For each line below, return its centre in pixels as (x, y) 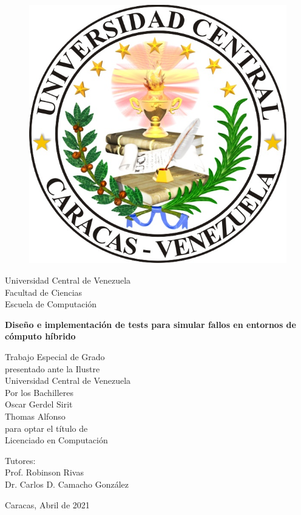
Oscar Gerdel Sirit (39, 404)
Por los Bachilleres (39, 392)
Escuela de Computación (51, 304)
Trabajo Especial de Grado (55, 356)
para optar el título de (46, 428)
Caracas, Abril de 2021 (47, 504)
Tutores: (20, 460)
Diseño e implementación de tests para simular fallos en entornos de (150, 324)
